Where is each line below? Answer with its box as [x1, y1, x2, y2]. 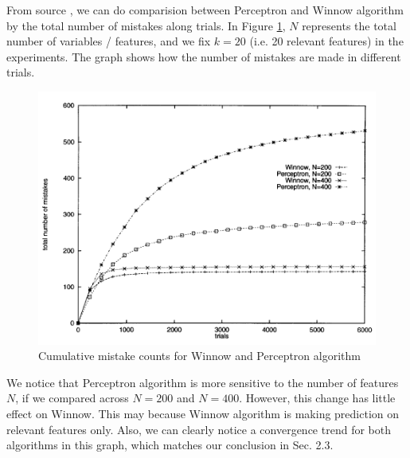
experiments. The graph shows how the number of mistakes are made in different [6, 48, 401, 65]
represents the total [302, 17, 396, 33]
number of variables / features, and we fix [6, 33, 211, 49]
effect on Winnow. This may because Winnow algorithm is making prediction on [6, 405, 400, 421]
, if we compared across [15, 389, 129, 406]
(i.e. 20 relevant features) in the [249, 33, 404, 49]
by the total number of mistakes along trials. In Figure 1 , [6, 17, 286, 33]
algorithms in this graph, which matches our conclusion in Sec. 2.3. [6, 436, 334, 453]
